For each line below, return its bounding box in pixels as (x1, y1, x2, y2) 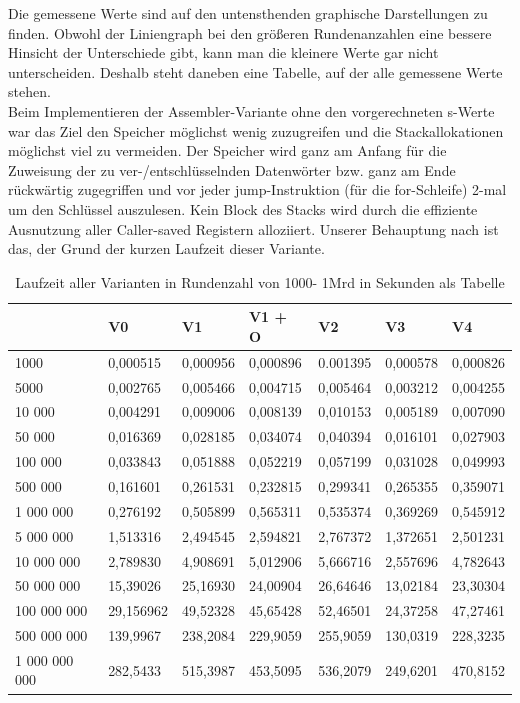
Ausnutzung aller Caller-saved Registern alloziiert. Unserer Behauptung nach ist (8, 218, 499, 239)
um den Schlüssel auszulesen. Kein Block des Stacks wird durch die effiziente (8, 198, 478, 219)
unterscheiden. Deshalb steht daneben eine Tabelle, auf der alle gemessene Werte (8, 61, 503, 82)
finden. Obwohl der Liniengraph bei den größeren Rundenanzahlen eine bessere (8, 22, 492, 43)
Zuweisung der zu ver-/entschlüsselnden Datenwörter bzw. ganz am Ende (8, 159, 456, 180)
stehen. (8, 81, 51, 102)
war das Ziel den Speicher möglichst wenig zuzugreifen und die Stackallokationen (8, 120, 504, 141)
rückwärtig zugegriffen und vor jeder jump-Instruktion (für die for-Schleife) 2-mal (8, 179, 507, 200)
